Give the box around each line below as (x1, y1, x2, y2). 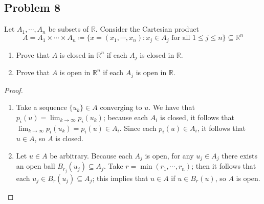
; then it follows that (191, 161, 256, 171)
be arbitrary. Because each (50, 150, 133, 161)
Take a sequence (16, 102, 67, 112)
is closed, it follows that (160, 111, 235, 122)
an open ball (16, 161, 55, 171)
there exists (222, 150, 257, 161)
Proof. (4, 84, 23, 95)
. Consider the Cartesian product (95, 24, 199, 34)
